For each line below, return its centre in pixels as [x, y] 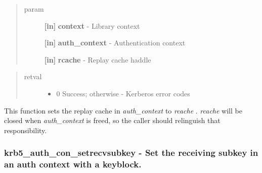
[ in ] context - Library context [92, 25]
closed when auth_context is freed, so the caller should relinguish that [112, 120]
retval [33, 76]
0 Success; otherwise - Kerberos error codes [123, 93]
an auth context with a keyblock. [73, 164]
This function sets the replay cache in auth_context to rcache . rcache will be [123, 110]
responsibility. [26, 130]
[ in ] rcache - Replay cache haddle [98, 59]
